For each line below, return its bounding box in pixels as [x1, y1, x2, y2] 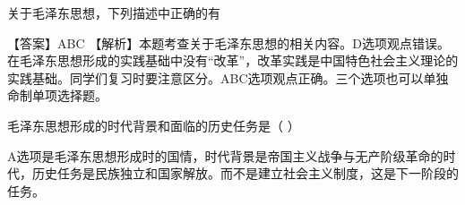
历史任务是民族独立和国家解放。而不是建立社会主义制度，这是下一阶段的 [31, 164, 459, 183]
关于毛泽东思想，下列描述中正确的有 [7, 4, 220, 21]
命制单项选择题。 [7, 86, 108, 105]
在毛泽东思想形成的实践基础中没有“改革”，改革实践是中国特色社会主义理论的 [7, 51, 459, 70]
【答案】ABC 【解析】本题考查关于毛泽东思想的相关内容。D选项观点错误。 [7, 33, 450, 52]
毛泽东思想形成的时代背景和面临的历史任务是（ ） [7, 115, 300, 134]
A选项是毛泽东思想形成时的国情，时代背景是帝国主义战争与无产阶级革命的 [7, 146, 443, 165]
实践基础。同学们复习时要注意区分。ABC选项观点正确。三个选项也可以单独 [7, 68, 449, 87]
